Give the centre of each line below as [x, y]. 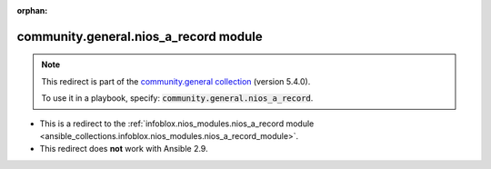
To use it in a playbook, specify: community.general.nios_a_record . [177, 98]
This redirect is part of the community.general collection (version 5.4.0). [176, 81]
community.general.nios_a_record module [140, 36]
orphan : [32, 10]
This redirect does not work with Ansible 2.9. [124, 149]
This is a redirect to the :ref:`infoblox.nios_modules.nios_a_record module [177, 124]
